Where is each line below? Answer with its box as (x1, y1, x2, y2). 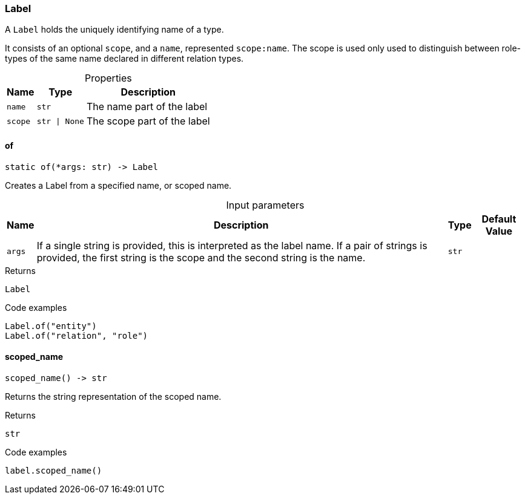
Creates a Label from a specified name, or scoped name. (5, 180, 232, 191)
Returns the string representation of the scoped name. (5, 391, 222, 402)
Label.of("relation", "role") (5, 330, 148, 341)
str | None (36, 116, 84, 126)
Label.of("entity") (5, 321, 97, 331)
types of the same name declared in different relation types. (5, 53, 244, 64)
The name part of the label (86, 100, 208, 113)
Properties (84, 72, 132, 85)
